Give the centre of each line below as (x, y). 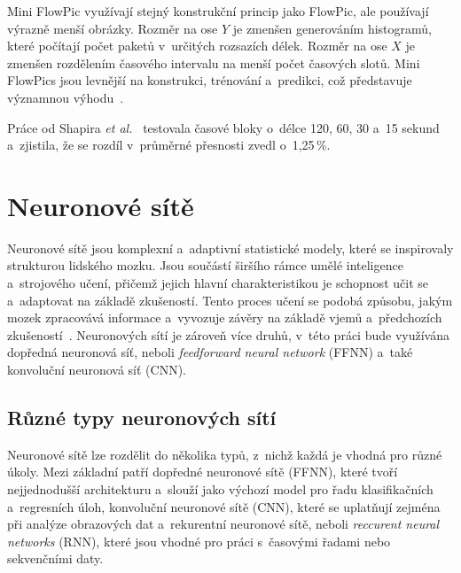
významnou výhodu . (66, 97)
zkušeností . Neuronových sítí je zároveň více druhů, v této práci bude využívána (228, 334)
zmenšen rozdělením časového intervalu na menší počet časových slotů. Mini (214, 62)
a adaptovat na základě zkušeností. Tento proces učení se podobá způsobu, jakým (230, 300)
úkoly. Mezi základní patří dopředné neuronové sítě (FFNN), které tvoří (203, 472)
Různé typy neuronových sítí (142, 418)
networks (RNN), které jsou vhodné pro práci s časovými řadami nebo (199, 541)
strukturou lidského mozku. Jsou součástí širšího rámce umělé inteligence (205, 265)
